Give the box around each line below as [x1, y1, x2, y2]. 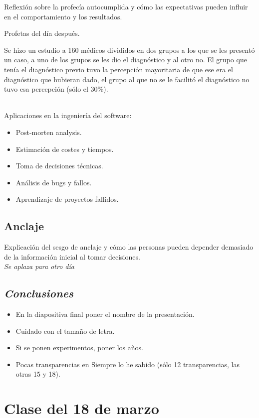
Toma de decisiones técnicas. [15, 160, 103, 171]
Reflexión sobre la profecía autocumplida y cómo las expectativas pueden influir [4, 1, 248, 11]
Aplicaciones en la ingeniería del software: [4, 110, 132, 121]
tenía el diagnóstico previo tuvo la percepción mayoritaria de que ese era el [4, 64, 233, 74]
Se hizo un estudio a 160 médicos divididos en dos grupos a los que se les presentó [4, 44, 255, 55]
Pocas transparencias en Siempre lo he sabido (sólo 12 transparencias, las [15, 359, 240, 369]
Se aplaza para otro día [4, 261, 74, 272]
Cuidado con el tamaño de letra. [15, 325, 115, 336]
